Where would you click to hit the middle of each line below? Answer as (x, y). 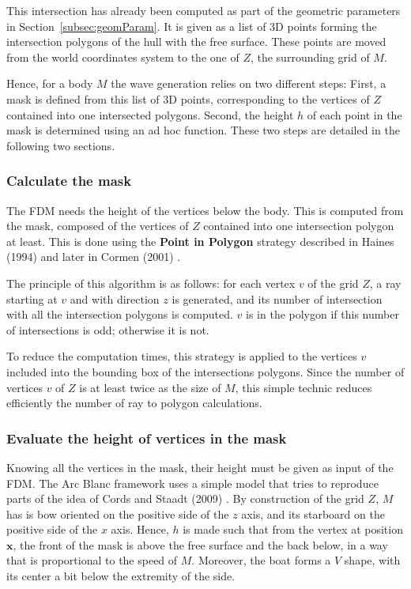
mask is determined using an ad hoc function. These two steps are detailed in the (203, 130)
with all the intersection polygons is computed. (120, 314)
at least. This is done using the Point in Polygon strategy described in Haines (200, 241)
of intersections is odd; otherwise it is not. (108, 329)
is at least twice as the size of (150, 387)
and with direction (115, 298)
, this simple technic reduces (304, 387)
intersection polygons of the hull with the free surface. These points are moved (196, 42)
